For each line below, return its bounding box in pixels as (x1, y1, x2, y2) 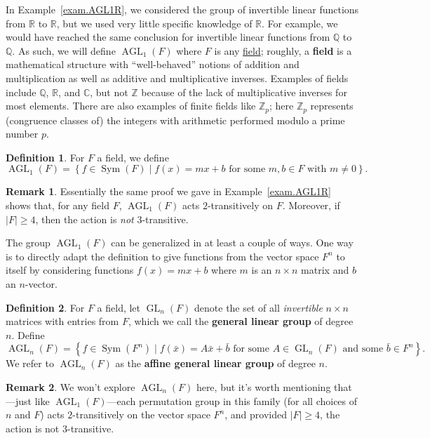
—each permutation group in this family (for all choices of (107, 393, 358, 408)
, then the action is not (35, 211, 134, 226)
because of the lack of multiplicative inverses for (141, 84, 347, 99)
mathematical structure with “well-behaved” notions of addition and (6, 57, 300, 72)
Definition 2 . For (6, 300, 85, 314)
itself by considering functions (6, 263, 134, 277)
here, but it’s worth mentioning (196, 379, 331, 394)
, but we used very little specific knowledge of (56, 15, 253, 30)
